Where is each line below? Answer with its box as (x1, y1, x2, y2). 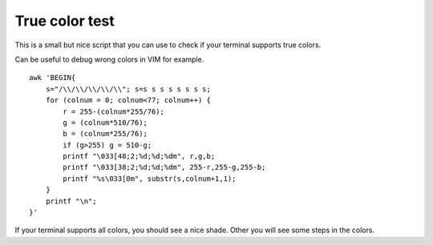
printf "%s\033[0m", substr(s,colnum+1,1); (63, 174, 237, 183)
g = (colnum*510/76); (63, 118, 148, 127)
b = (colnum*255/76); (63, 129, 148, 139)
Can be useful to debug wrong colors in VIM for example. (14, 54, 204, 64)
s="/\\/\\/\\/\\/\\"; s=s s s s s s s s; (45, 84, 212, 94)
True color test (14, 12, 115, 30)
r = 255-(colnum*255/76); (63, 106, 164, 116)
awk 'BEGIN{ (29, 73, 76, 82)
